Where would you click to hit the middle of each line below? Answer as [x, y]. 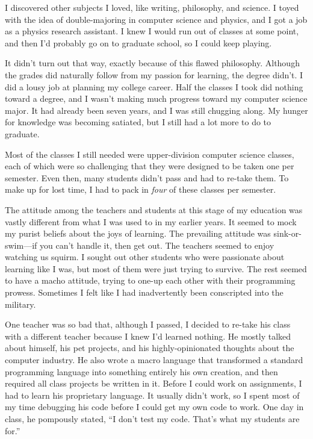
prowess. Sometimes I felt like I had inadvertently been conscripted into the [144, 292]
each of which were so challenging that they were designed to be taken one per [150, 166]
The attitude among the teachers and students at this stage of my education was [154, 209]
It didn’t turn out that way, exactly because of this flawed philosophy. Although [152, 63]
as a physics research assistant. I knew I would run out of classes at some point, [152, 31]
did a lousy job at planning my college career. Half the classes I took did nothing [154, 86]
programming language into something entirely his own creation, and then [141, 371]
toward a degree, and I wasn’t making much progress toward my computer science [156, 98]
